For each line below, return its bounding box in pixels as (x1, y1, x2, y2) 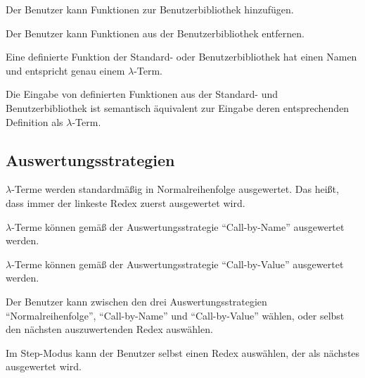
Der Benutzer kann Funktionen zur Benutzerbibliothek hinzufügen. (6, 2, 294, 16)
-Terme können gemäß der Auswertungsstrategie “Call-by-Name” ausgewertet (11, 219, 345, 234)
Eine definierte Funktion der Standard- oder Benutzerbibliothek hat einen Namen (6, 49, 357, 64)
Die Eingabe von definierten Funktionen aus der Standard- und (6, 87, 278, 101)
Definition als (6, 114, 63, 129)
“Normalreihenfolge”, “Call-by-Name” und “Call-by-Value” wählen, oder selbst (6, 308, 345, 322)
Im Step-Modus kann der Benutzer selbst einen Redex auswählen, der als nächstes (6, 345, 360, 360)
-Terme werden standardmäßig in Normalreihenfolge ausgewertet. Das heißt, (11, 182, 339, 196)
